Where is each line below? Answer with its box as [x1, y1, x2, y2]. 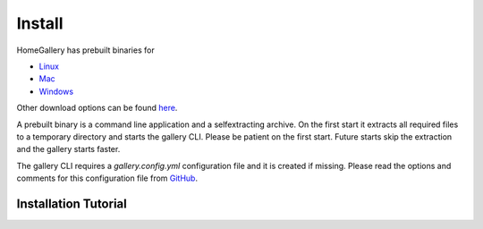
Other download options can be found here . [16, 103, 178, 114]
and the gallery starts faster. [16, 144, 121, 155]
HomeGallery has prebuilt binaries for [16, 45, 156, 55]
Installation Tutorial [16, 196, 127, 211]
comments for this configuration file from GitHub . [16, 173, 199, 183]
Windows [38, 86, 74, 97]
